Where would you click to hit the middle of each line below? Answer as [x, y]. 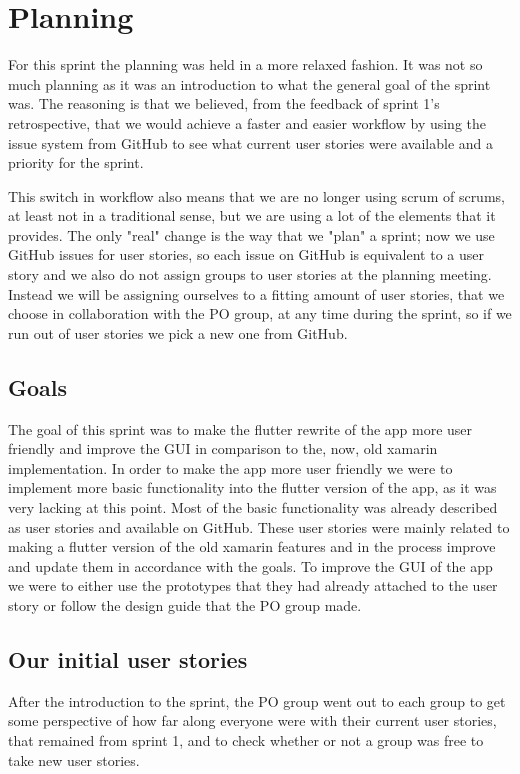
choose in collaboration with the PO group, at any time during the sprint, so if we [260, 313]
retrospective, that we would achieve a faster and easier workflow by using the [247, 122]
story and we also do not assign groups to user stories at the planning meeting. [250, 274]
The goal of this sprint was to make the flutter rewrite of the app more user [240, 428]
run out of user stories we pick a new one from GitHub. [178, 332]
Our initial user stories [128, 658]
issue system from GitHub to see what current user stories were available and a [251, 142]
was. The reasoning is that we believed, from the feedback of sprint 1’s [224, 103]
